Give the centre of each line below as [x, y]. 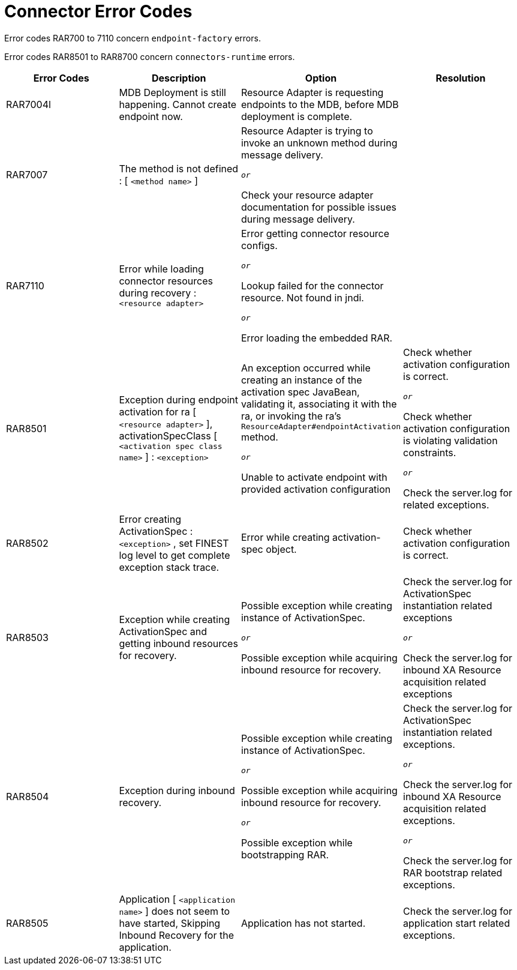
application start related [457, 923]
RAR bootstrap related [453, 872]
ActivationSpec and [163, 632]
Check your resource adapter [307, 195]
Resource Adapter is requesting [312, 92]
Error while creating [285, 537]
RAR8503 [27, 638]
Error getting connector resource [315, 233]
